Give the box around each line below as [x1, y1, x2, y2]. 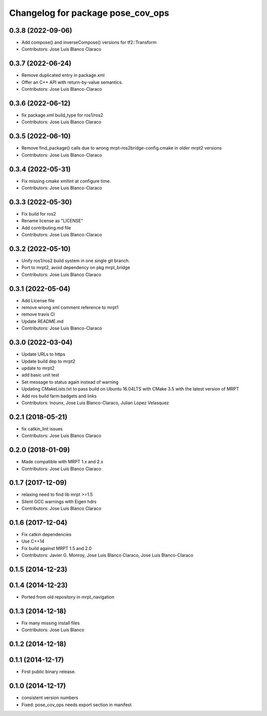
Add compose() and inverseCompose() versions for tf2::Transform [21, 40, 157, 46]
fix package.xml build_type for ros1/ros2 [21, 112, 103, 118]
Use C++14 [21, 538, 44, 545]
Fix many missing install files [21, 620, 80, 626]
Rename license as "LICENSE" [21, 218, 84, 224]
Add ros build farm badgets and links [21, 393, 97, 399]
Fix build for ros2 [21, 211, 56, 217]
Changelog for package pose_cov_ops [9, 7, 170, 18]
